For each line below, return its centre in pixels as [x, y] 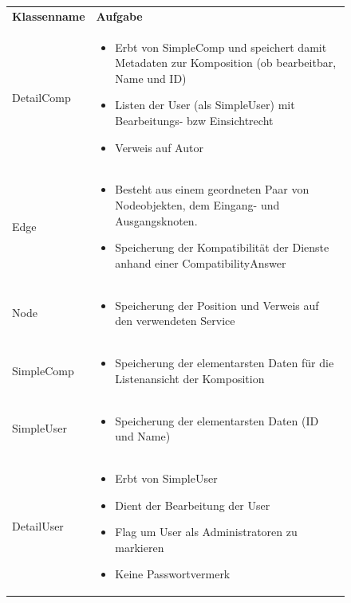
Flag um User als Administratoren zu [206, 532]
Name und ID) [151, 78]
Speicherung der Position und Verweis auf [217, 305]
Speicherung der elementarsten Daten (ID [217, 420]
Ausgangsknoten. [156, 220]
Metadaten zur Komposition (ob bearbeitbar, [226, 63]
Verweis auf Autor [159, 147]
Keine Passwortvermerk [173, 574]
